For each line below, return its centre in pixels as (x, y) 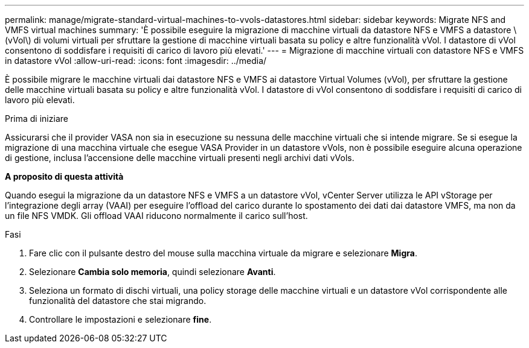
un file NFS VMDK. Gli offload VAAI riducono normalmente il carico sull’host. (156, 216)
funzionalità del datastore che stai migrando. (118, 301)
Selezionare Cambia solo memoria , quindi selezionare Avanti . (152, 272)
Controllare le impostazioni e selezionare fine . (120, 319)
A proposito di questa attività (64, 176)
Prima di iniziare (37, 119)
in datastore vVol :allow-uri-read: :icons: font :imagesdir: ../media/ (136, 61)
